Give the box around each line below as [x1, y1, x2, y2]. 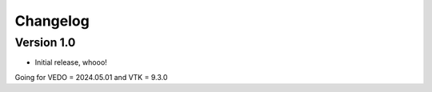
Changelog [14, 12, 90, 30]
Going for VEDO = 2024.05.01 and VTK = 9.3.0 [14, 72, 168, 82]
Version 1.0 [14, 35, 76, 50]
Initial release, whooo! [34, 58, 107, 67]
